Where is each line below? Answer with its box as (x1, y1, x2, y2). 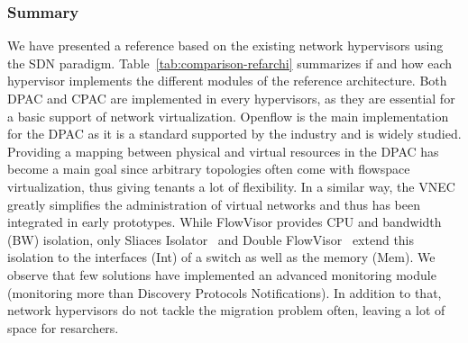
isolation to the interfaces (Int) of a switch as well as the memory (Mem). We (7, 248, 436, 266)
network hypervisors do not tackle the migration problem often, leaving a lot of (7, 301, 445, 320)
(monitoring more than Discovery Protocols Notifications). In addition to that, (7, 283, 442, 302)
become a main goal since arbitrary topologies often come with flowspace (7, 159, 410, 178)
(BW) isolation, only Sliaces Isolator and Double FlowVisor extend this (7, 230, 415, 248)
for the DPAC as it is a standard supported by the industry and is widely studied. (7, 124, 462, 143)
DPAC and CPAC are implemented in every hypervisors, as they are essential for (7, 89, 455, 107)
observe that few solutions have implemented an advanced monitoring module (7, 265, 436, 284)
